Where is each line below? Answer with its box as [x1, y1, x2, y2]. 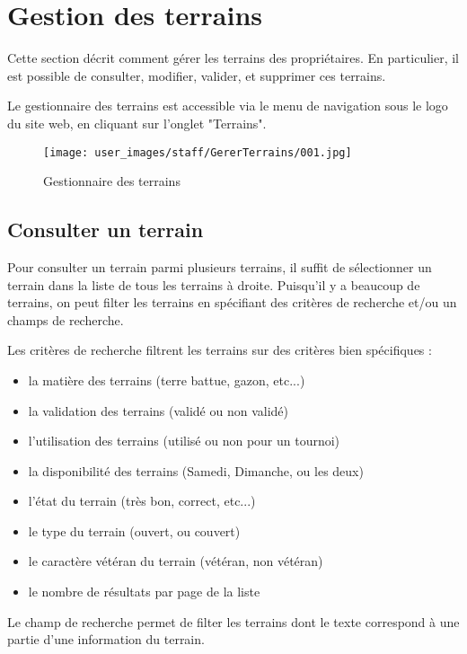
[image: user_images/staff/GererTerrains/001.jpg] [43, 146, 352, 159]
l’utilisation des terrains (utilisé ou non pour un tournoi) [28, 431, 340, 450]
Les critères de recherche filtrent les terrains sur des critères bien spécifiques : [7, 340, 432, 359]
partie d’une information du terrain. [7, 630, 205, 649]
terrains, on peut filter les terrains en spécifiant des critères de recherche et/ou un [7, 293, 457, 312]
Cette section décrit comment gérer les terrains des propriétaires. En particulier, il [7, 49, 459, 67]
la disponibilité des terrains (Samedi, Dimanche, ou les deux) [28, 461, 364, 480]
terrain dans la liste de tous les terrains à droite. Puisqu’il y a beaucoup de [7, 275, 420, 294]
